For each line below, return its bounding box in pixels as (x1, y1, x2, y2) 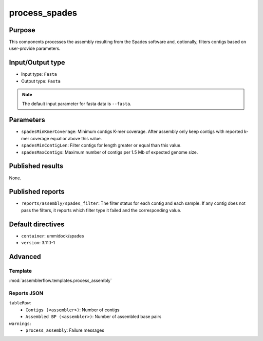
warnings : (9, 320, 31, 326)
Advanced (9, 252, 41, 261)
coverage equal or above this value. (30, 135, 102, 141)
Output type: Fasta (21, 78, 61, 84)
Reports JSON (9, 290, 43, 297)
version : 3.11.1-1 (21, 240, 56, 246)
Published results (9, 162, 63, 170)
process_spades (9, 7, 77, 18)
